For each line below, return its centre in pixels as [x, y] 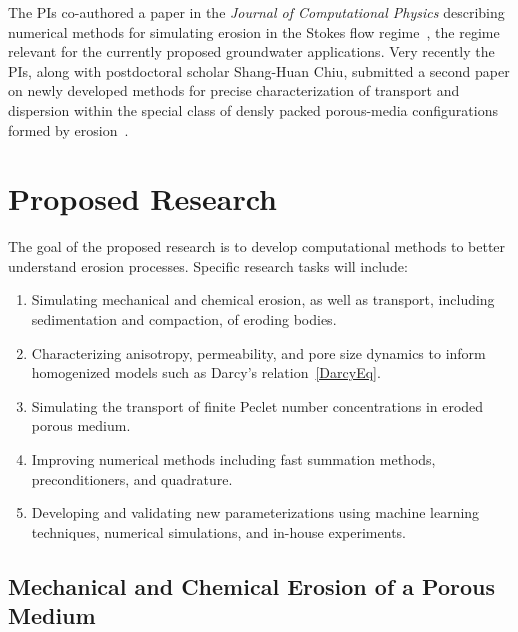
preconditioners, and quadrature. [132, 478]
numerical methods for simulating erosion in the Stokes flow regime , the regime [254, 31]
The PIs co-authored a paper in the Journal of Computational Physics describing [256, 12]
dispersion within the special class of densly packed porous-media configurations [253, 109]
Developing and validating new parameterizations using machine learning [255, 512]
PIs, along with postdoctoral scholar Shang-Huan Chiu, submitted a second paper [259, 70]
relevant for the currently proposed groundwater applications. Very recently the [251, 51]
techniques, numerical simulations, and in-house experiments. [218, 531]
